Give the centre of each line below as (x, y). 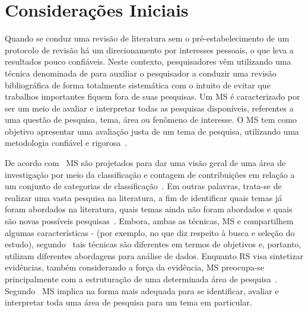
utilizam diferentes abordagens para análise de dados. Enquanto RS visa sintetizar (154, 255)
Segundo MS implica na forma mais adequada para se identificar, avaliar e (142, 290)
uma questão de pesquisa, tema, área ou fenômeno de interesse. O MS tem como (151, 120)
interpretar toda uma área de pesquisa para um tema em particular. (128, 302)
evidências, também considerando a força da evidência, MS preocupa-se (135, 267)
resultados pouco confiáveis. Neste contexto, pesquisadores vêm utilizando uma (148, 61)
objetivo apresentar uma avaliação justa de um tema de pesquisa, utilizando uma (152, 131)
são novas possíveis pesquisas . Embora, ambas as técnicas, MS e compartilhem (149, 221)
